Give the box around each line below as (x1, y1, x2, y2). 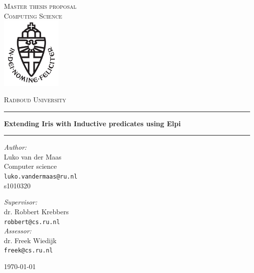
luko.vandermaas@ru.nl (4, 173, 78, 181)
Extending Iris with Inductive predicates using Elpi (4, 118, 181, 128)
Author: (4, 142, 27, 152)
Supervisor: (4, 197, 37, 207)
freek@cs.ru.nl (4, 247, 53, 254)
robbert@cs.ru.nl (4, 218, 60, 226)
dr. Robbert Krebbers (4, 206, 69, 216)
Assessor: (4, 226, 32, 236)
